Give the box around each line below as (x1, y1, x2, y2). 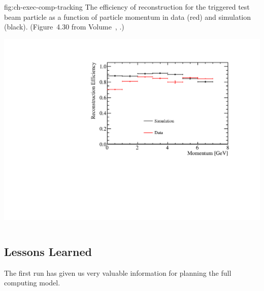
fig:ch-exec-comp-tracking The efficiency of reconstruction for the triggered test (4, 2, 250, 12)
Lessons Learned (4, 243, 92, 259)
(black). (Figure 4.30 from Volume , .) (4, 21, 124, 32)
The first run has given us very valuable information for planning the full (4, 267, 232, 278)
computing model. (4, 277, 60, 288)
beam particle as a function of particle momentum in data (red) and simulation (4, 11, 251, 22)
